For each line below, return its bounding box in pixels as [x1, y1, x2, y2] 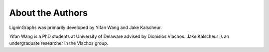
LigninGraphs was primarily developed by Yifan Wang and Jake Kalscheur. [9, 25, 162, 30]
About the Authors [9, 7, 88, 18]
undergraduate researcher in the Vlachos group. [9, 40, 109, 46]
